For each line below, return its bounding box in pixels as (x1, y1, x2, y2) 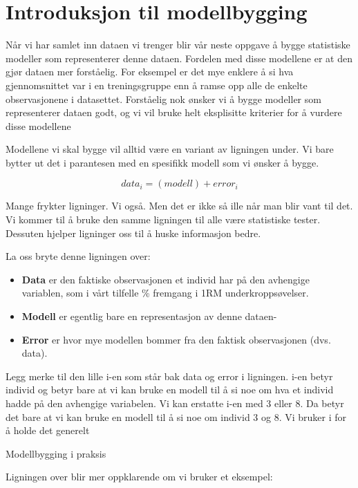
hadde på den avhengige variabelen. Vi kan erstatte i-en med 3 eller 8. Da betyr (6, 396, 344, 410)
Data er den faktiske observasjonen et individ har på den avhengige (21, 272, 310, 286)
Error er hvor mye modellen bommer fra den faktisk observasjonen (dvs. (21, 332, 331, 346)
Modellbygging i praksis (6, 446, 106, 460)
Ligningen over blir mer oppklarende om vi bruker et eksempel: (6, 469, 273, 484)
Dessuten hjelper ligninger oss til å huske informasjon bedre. (6, 225, 261, 240)
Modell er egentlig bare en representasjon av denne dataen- (21, 309, 277, 323)
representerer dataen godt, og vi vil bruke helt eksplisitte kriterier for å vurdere (6, 105, 342, 120)
